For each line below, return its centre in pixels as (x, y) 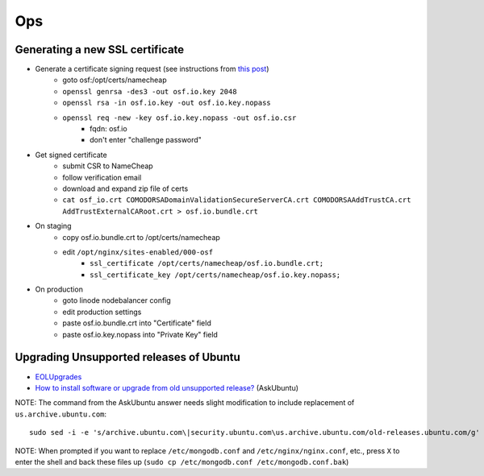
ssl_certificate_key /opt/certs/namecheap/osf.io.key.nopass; (215, 275)
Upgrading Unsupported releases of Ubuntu (128, 357)
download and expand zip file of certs (125, 188)
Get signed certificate (71, 155)
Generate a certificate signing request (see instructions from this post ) (152, 69)
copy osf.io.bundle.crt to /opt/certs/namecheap (142, 237)
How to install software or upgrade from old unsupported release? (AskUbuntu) (167, 387)
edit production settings (102, 312)
